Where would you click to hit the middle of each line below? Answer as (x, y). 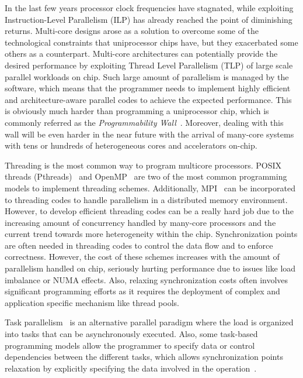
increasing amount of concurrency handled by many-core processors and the (140, 222)
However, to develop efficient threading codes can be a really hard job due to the (149, 211)
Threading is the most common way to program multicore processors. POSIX (143, 165)
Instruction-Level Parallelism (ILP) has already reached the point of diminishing (149, 19)
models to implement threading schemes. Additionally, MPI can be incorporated (150, 188)
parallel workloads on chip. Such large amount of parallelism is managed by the (147, 76)
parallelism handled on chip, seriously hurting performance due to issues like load (150, 268)
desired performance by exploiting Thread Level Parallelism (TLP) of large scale (149, 65)
